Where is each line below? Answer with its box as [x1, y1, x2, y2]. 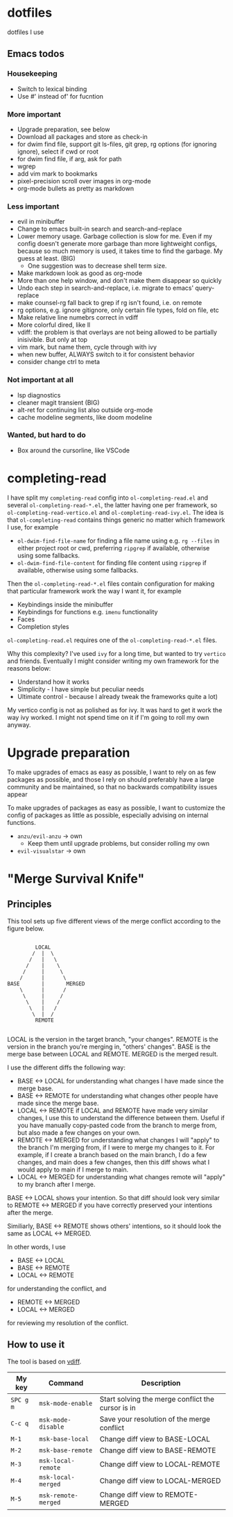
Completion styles [17, 622, 69, 630]
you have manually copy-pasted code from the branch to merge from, [17, 1121, 217, 1129]
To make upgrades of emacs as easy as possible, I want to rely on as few [7, 768, 216, 776]
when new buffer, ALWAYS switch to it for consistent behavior [17, 350, 195, 359]
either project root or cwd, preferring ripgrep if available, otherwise [17, 543, 210, 552]
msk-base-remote [39, 1446, 93, 1454]
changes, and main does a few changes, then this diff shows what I [17, 1158, 210, 1166]
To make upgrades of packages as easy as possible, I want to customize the [7, 803, 225, 812]
